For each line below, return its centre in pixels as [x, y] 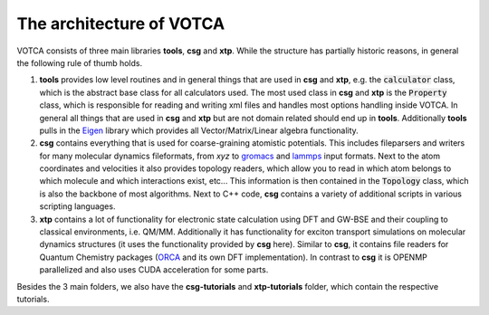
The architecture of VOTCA [121, 24]
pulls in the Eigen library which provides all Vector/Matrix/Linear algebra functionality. [199, 130]
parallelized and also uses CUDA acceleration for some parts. [154, 270]
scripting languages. [77, 206]
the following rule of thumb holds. [80, 62]
